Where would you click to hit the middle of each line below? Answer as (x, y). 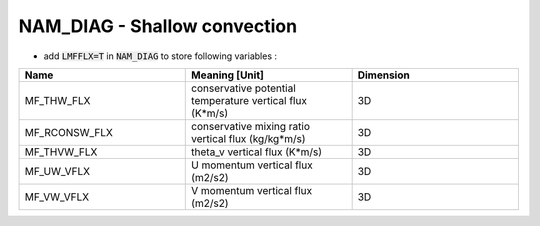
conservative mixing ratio (250, 126)
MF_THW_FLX (57, 100)
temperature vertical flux (249, 100)
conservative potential (244, 88)
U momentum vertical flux (252, 165)
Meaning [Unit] (228, 75)
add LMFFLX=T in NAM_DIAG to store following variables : (160, 56)
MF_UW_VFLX (57, 171)
